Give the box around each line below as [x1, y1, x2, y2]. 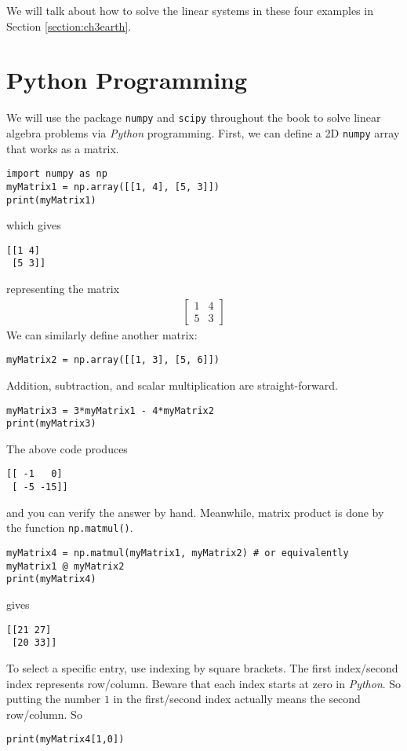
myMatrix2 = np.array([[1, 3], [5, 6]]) [6, 354, 220, 366]
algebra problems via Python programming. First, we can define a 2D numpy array [6, 124, 400, 141]
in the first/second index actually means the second [113, 691, 361, 707]
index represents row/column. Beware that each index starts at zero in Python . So [6, 675, 402, 691]
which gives [6, 217, 61, 233]
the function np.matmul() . [6, 519, 133, 536]
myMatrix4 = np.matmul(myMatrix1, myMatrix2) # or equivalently [6, 548, 349, 559]
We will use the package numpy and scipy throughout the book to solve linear [6, 109, 381, 126]
